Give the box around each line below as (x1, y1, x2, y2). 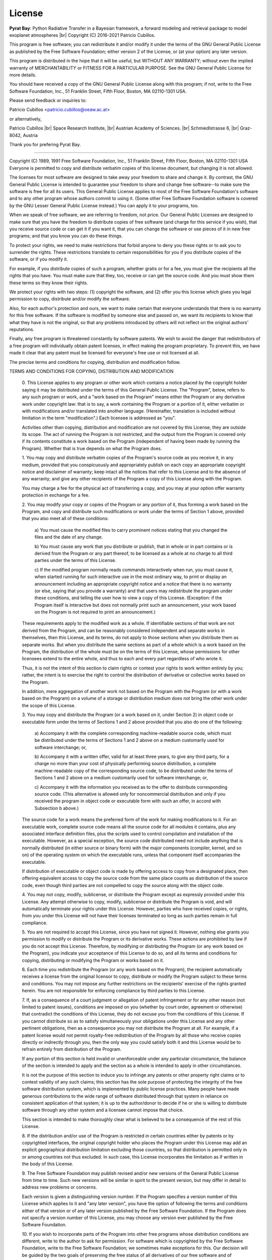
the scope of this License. (22, 702, 76, 708)
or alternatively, (9, 116, 42, 122)
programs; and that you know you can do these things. (9, 233, 123, 239)
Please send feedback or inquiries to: (9, 97, 87, 103)
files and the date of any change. (34, 534, 103, 540)
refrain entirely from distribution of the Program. (22, 1046, 122, 1052)
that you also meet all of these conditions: (22, 516, 109, 522)
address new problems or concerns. (22, 1184, 97, 1190)
